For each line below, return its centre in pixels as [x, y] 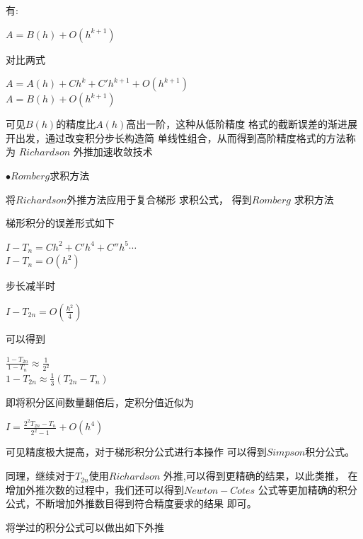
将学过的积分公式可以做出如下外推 [85, 527]
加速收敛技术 [123, 152]
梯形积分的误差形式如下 [60, 223]
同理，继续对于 [40, 476]
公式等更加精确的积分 [307, 489]
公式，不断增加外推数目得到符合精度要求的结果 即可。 [131, 503]
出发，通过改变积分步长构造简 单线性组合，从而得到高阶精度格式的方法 [180, 137]
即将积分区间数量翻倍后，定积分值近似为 [100, 402]
